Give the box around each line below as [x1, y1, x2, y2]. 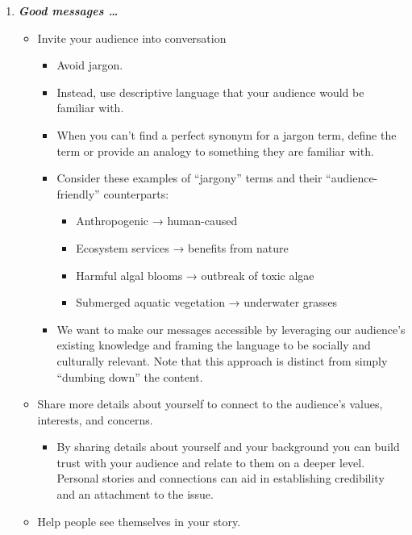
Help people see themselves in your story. [37, 512, 241, 529]
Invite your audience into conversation [37, 29, 227, 46]
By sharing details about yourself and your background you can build [56, 438, 400, 455]
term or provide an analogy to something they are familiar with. [56, 142, 374, 159]
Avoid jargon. [56, 56, 123, 73]
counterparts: [103, 185, 169, 202]
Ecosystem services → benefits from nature [76, 239, 289, 256]
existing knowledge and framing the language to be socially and [56, 336, 371, 353]
